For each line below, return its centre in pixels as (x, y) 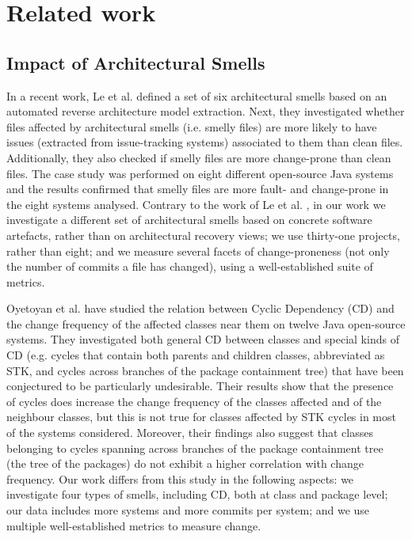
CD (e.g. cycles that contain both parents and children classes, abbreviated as (196, 355)
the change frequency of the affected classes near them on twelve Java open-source (206, 323)
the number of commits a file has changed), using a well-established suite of (190, 266)
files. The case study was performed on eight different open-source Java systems (200, 173)
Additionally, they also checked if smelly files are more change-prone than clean (199, 157)
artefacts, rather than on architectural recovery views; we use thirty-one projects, (203, 235)
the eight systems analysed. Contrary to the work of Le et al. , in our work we (196, 204)
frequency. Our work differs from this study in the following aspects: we (180, 478)
